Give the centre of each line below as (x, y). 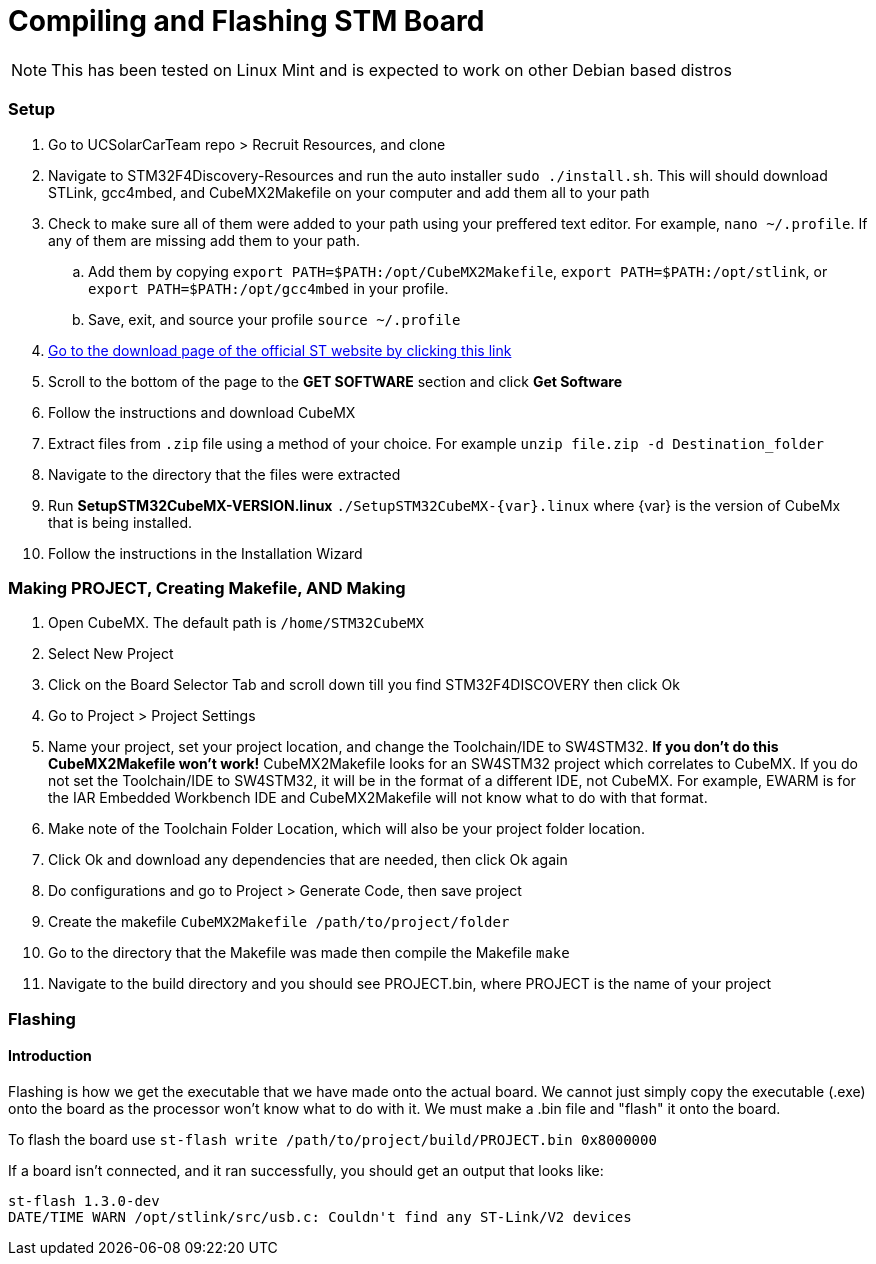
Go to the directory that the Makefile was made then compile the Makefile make (309, 953)
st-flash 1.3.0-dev (84, 1200)
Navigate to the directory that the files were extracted (224, 474)
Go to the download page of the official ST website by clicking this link (280, 350)
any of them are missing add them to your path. (204, 240)
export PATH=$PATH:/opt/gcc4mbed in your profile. (268, 288)
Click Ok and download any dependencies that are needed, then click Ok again (308, 860)
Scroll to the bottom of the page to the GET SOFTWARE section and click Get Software (335, 381)
